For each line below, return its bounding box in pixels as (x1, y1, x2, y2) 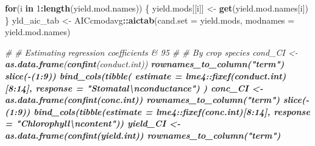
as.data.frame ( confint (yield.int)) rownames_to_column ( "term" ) (5, 128, 281, 141)
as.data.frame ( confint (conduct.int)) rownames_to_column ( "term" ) (5, 58, 285, 70)
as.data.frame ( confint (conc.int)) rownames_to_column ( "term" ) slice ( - (5, 93, 310, 106)
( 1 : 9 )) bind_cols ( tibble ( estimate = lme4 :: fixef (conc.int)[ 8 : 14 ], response (5, 105, 310, 118)
